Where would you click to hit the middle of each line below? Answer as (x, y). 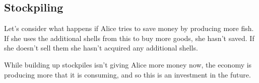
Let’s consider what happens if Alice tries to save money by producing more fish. (129, 28)
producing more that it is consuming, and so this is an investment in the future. (127, 74)
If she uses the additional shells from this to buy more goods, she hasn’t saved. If (129, 38)
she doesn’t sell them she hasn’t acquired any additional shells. (101, 48)
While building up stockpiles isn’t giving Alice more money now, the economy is (128, 64)
